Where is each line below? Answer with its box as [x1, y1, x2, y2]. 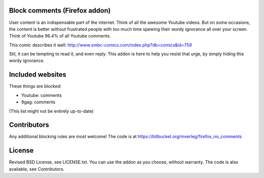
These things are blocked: [9, 83, 62, 89]
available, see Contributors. [9, 166, 65, 172]
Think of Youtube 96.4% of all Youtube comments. [9, 33, 111, 39]
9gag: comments [21, 99, 56, 105]
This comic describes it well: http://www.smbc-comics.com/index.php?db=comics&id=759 [9, 42, 192, 48]
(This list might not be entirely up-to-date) [9, 108, 94, 114]
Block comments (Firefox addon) [9, 6, 111, 15]
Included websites [9, 71, 66, 79]
